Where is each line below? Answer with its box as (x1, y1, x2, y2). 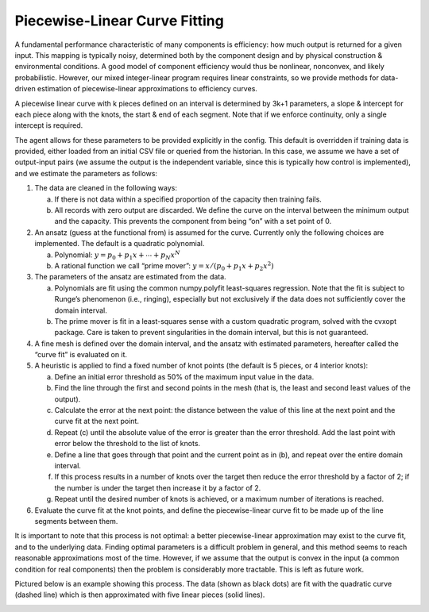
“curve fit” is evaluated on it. (34, 350, 127, 360)
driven (14, 84, 36, 94)
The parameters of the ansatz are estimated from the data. (34, 272, 226, 282)
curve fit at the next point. (54, 417, 139, 426)
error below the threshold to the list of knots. (54, 439, 201, 448)
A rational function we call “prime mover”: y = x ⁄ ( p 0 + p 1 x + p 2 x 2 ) (54, 260, 274, 272)
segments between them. (34, 516, 118, 525)
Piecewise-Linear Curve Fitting (14, 12, 224, 29)
